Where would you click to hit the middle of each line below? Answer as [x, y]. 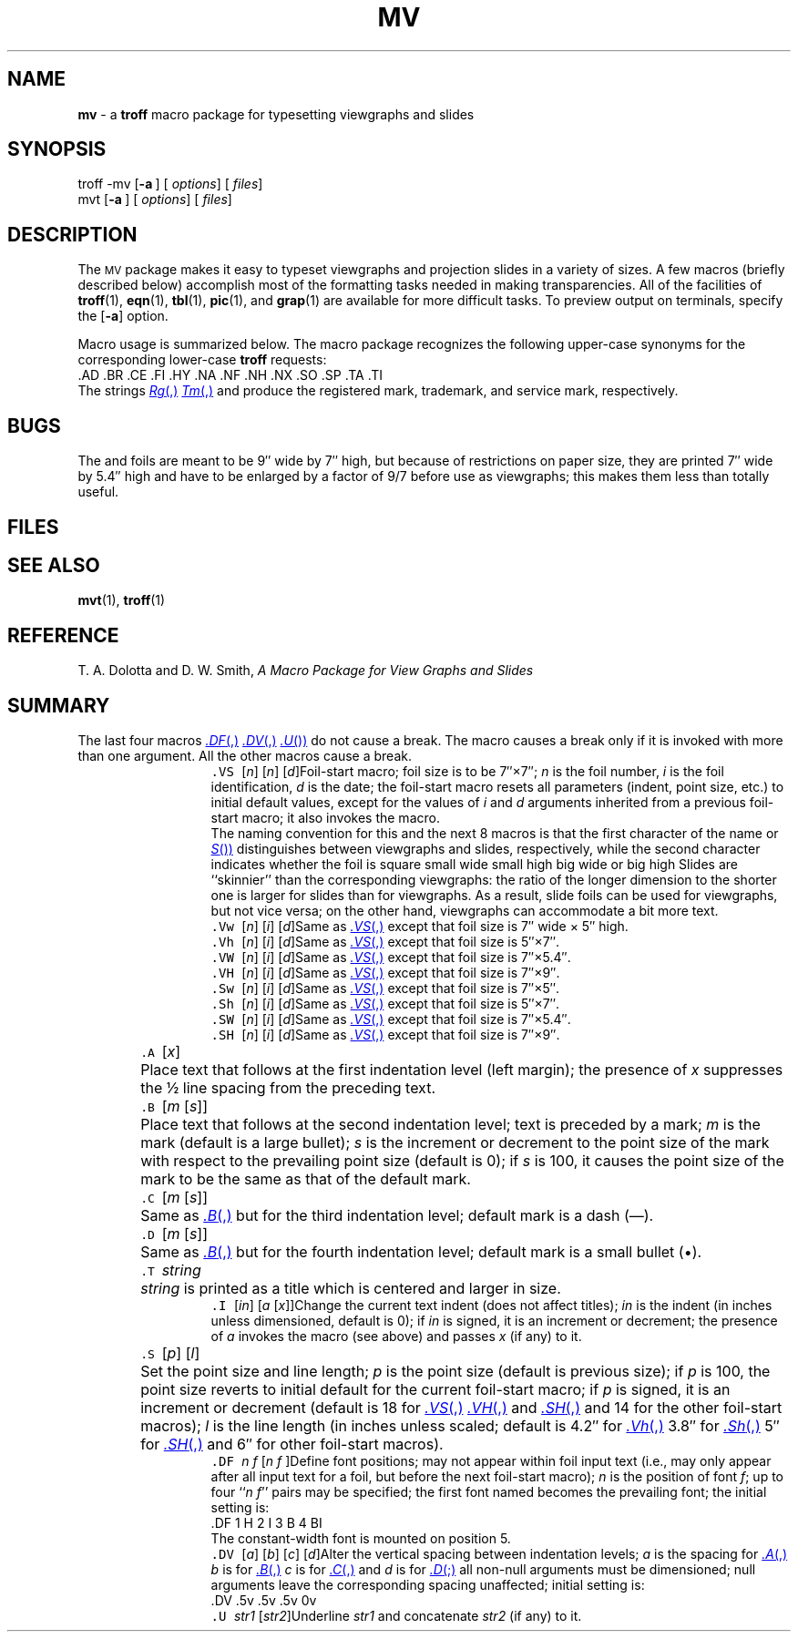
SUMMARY [59, 705]
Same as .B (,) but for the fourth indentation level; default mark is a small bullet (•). [421, 1252]
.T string [171, 1270]
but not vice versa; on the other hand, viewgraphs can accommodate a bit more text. [465, 911]
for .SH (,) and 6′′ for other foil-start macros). [292, 1444]
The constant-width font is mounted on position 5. [361, 1539]
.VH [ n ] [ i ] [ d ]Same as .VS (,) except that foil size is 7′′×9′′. [385, 973]
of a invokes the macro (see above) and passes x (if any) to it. [396, 1337]
